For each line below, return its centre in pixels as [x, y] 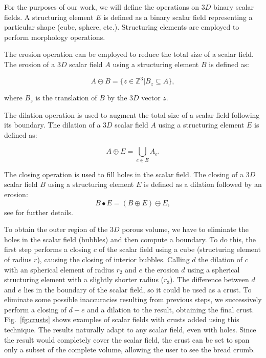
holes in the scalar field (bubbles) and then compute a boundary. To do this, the [130, 239]
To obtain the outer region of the [56, 229]
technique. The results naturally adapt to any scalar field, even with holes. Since [130, 330]
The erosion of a [30, 64]
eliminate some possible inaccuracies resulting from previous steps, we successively [133, 299]
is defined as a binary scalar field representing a [178, 17]
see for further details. [39, 212]
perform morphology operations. [55, 37]
